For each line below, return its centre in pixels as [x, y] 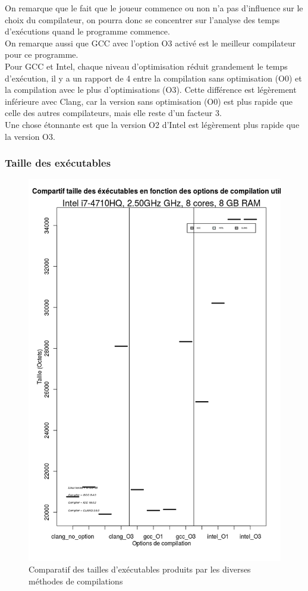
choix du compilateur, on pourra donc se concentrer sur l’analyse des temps [142, 19]
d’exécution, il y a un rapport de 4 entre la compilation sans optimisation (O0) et [153, 78]
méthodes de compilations [76, 581]
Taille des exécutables [58, 163]
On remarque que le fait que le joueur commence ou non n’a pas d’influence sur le [154, 8]
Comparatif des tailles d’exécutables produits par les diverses [140, 569]
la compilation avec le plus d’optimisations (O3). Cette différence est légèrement [151, 90]
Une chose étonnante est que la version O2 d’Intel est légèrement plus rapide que [152, 124]
